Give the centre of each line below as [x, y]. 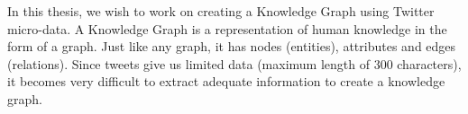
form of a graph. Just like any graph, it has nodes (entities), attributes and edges [232, 46]
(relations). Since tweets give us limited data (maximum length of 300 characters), [234, 63]
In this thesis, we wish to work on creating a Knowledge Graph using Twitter [221, 11]
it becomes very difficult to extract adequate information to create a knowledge [226, 81]
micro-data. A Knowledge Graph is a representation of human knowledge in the [227, 28]
